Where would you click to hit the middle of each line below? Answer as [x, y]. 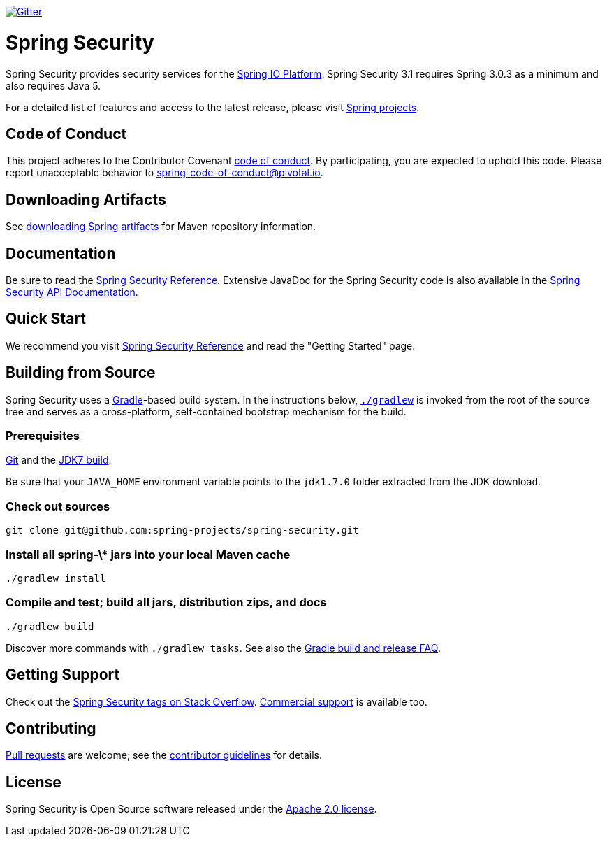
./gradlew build [50, 626]
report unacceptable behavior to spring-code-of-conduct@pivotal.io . [164, 173]
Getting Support [63, 675]
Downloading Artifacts [86, 199]
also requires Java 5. [53, 85]
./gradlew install [56, 578]
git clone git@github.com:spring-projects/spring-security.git [182, 530]
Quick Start [46, 319]
